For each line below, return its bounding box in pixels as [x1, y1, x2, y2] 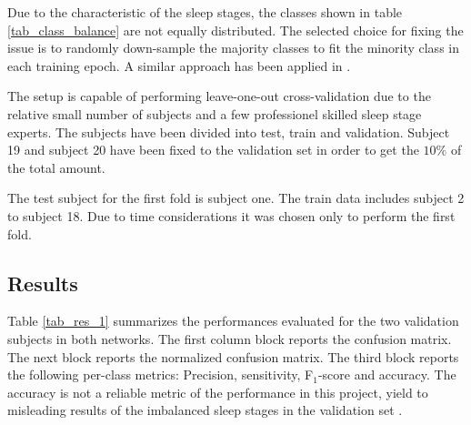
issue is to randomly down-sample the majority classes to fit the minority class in [7, 38, 459, 57]
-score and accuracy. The [317, 365, 456, 384]
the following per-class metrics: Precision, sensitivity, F [7, 365, 314, 384]
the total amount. [7, 157, 105, 177]
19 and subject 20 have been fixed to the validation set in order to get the [7, 140, 419, 159]
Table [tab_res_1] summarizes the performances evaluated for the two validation [7, 311, 459, 330]
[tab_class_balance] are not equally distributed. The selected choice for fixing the [7, 20, 464, 39]
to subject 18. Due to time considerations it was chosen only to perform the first [7, 206, 456, 225]
